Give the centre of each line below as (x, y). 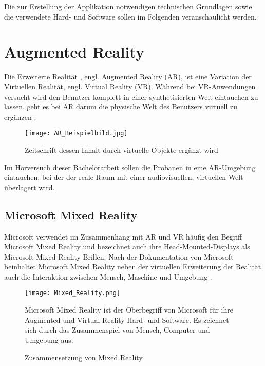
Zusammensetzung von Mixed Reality (84, 357)
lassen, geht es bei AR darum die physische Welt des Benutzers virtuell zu (121, 107)
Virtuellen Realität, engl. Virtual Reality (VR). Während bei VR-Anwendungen (130, 86)
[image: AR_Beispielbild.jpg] (76, 133)
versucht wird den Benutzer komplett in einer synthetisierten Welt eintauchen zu (131, 96)
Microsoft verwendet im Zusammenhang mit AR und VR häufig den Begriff (123, 236)
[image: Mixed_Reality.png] (73, 293)
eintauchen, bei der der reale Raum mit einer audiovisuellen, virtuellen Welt (124, 177)
